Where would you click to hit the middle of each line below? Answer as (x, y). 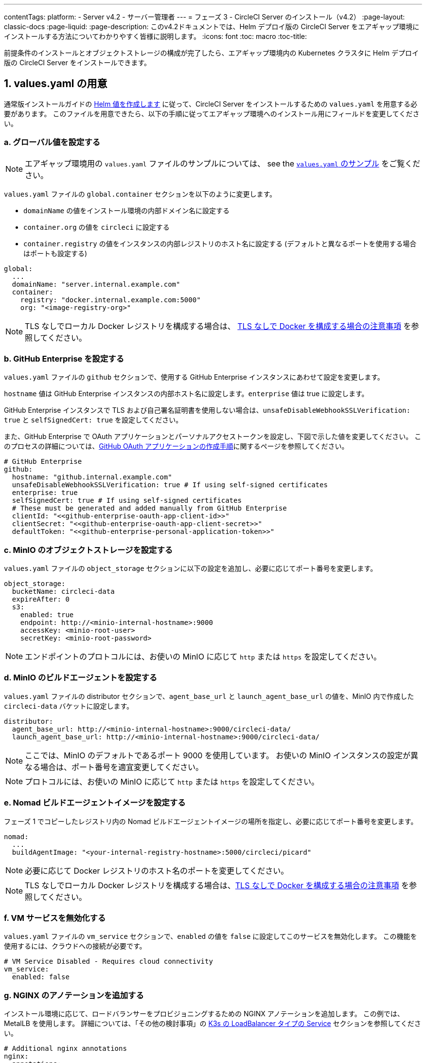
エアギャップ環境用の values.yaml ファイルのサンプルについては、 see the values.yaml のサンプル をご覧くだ (223, 163)
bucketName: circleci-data (63, 592)
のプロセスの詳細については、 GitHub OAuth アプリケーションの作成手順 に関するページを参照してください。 (176, 446)
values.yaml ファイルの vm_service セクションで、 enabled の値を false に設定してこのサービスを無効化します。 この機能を (211, 936)
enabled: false (41, 977)
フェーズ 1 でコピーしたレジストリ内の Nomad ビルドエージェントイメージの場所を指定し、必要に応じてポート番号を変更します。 (211, 821)
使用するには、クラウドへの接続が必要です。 (75, 946)
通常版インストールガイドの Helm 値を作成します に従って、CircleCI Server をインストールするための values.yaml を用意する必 (211, 104)
